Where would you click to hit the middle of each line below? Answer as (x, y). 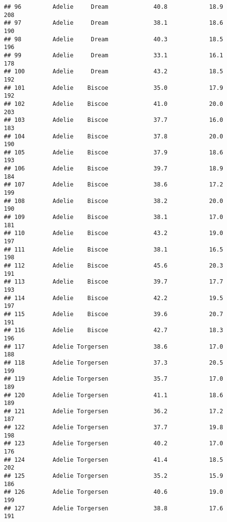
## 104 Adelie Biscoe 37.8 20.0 (114, 136)
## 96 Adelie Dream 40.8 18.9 (114, 7)
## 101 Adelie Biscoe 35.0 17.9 (114, 88)
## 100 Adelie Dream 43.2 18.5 (114, 72)
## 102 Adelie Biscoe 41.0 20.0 (114, 104)
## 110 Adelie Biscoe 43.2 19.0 (114, 233)
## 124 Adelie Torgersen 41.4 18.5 (114, 460)
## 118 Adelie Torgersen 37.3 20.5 (114, 362)
